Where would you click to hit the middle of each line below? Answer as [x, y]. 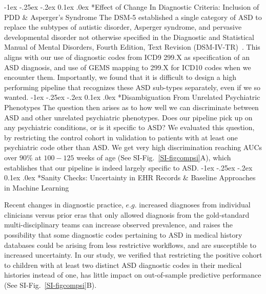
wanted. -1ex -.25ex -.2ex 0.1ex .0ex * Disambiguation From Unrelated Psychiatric [132, 97]
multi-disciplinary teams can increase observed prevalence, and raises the [118, 225]
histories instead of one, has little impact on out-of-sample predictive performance [133, 275]
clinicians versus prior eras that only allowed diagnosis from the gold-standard [127, 214]
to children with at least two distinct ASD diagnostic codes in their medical [123, 265]
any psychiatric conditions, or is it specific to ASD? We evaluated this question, [129, 127]
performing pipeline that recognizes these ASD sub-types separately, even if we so [132, 87]
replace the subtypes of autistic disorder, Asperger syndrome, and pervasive [123, 27]
